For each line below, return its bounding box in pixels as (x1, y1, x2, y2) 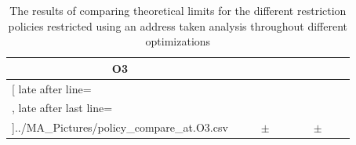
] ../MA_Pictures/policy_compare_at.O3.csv (12, 119, 228, 136)
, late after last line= (12, 100, 113, 116)
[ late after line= (12, 80, 92, 96)
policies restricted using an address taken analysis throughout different (8, 17, 348, 34)
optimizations (145, 33, 211, 49)
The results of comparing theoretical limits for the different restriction (9, 2, 347, 18)
